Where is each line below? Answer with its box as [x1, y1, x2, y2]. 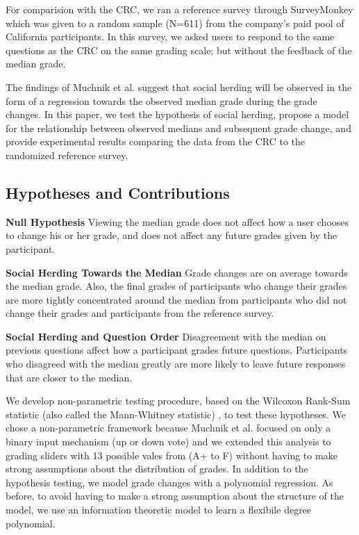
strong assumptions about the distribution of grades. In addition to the [6, 461, 308, 476]
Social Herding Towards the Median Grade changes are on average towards [6, 265, 348, 279]
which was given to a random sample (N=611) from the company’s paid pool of [6, 15, 344, 30]
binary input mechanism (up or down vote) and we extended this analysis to [6, 434, 331, 449]
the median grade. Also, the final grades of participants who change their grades [6, 279, 347, 293]
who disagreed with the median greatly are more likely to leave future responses [6, 356, 346, 371]
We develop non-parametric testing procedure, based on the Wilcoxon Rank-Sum [6, 393, 351, 408]
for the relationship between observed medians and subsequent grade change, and [6, 120, 351, 135]
